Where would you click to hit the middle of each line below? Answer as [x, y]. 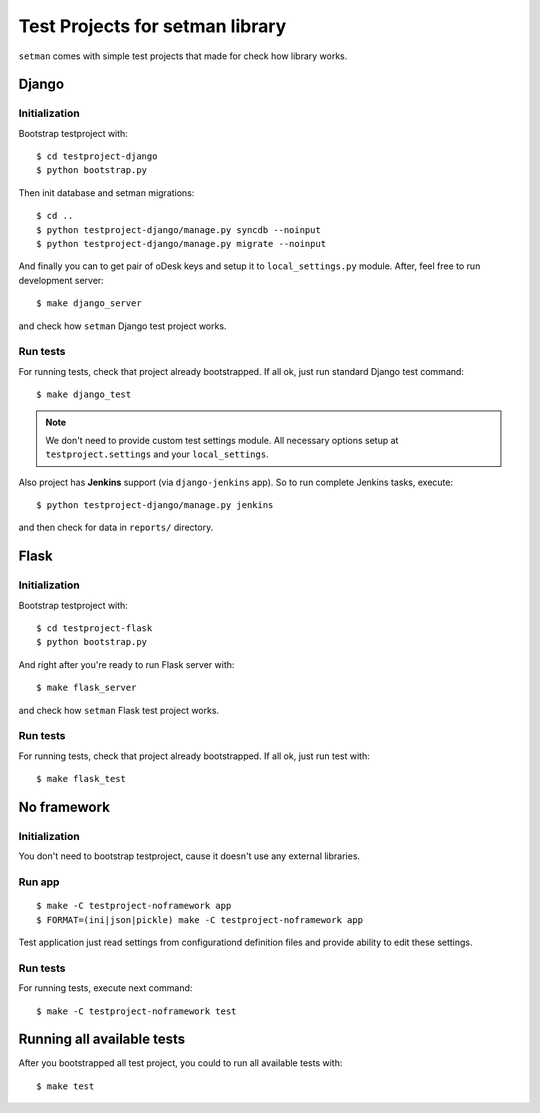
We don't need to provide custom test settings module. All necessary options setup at [222, 440]
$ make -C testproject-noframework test [136, 1011]
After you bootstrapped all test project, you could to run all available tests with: [180, 1063]
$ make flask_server [86, 688]
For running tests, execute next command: [105, 988]
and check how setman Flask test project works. [119, 710]
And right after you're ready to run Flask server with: [126, 664]
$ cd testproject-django [97, 156]
